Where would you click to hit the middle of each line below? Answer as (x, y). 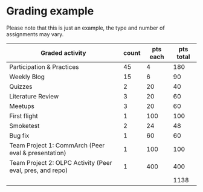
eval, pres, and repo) (39, 170)
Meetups (22, 106)
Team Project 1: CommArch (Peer (57, 145)
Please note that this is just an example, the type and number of (85, 28)
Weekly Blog (27, 77)
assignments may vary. (35, 34)
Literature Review (34, 96)
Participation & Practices (44, 66)
